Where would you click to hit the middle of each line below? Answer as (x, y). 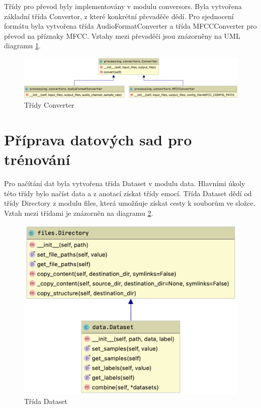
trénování (37, 159)
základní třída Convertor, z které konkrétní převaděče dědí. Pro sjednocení (119, 16)
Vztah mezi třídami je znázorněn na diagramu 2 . (79, 213)
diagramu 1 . (22, 46)
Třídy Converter (49, 105)
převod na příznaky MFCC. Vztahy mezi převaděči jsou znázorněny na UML (122, 35)
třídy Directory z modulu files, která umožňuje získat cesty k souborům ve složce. (130, 203)
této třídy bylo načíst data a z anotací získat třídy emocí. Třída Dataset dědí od (128, 193)
